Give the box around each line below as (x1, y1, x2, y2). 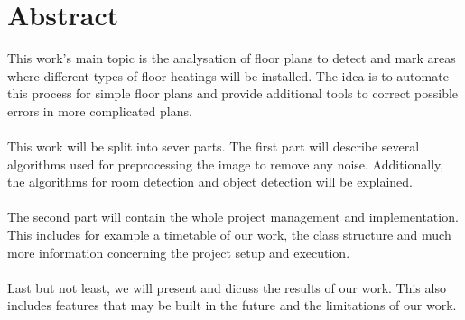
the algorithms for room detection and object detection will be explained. (7, 172, 413, 191)
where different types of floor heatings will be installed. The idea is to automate (7, 66, 449, 85)
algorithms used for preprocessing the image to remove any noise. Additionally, (7, 154, 444, 173)
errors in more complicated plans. (7, 101, 192, 120)
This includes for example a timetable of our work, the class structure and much (7, 225, 451, 244)
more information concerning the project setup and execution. (7, 242, 350, 261)
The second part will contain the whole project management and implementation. (7, 207, 459, 226)
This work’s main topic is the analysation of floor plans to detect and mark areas (7, 49, 456, 68)
